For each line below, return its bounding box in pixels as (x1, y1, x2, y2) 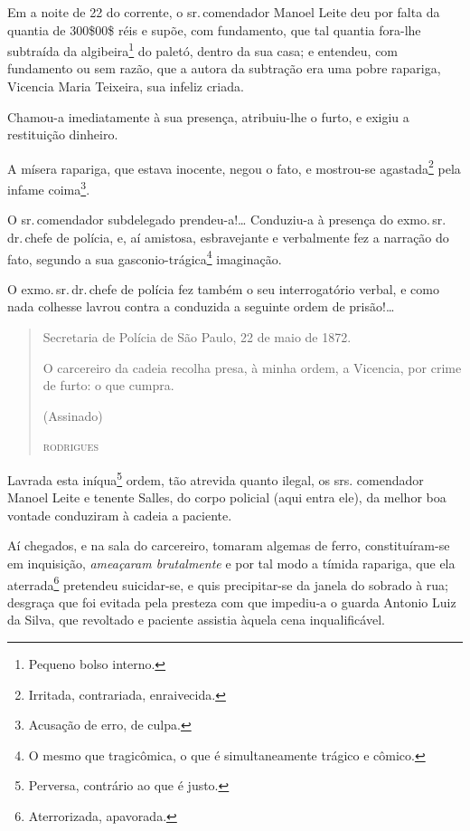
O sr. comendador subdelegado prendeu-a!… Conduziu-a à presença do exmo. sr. (7, 210, 446, 229)
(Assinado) (42, 406, 103, 425)
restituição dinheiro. (7, 125, 118, 144)
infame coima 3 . (7, 177, 90, 198)
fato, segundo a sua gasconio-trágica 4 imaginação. (7, 246, 282, 268)
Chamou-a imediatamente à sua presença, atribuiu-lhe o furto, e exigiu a (7, 107, 409, 126)
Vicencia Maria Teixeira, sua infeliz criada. (7, 77, 244, 96)
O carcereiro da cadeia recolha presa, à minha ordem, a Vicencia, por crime (42, 358, 462, 377)
